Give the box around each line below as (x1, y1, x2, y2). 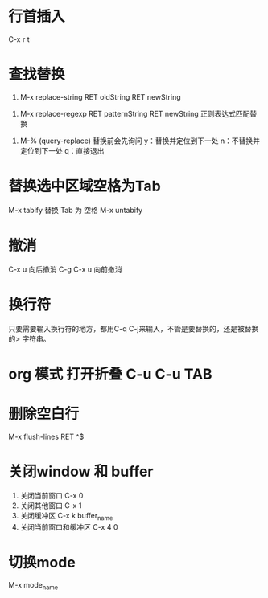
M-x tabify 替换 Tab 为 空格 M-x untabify (8, 205, 143, 215)
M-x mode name (8, 580, 59, 592)
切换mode (8, 553, 76, 571)
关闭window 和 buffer (8, 463, 155, 481)
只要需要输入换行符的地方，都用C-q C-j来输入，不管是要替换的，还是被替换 (8, 323, 259, 334)
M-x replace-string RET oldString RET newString (19, 92, 181, 101)
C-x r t (8, 34, 30, 44)
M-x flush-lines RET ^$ (8, 432, 85, 441)
